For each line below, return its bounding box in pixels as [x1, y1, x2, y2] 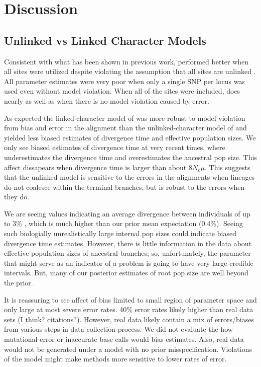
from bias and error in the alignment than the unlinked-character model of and [4, 122, 247, 133]
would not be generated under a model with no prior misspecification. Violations [4, 343, 252, 354]
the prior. [4, 277, 33, 288]
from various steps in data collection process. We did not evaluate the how [4, 324, 233, 334]
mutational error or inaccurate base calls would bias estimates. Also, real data [4, 334, 244, 344]
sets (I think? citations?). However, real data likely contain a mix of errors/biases [4, 314, 254, 324]
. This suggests [205, 162, 250, 172]
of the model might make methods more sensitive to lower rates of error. [4, 353, 227, 364]
